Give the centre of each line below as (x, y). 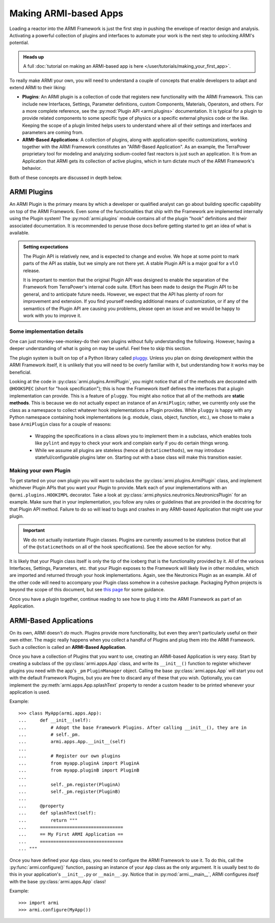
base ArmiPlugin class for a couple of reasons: (60, 424)
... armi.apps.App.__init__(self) (72, 742)
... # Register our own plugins (70, 756)
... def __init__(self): (55, 720)
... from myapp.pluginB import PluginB (79, 770)
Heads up (34, 57)
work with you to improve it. (52, 315)
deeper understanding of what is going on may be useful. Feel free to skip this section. (100, 349)
